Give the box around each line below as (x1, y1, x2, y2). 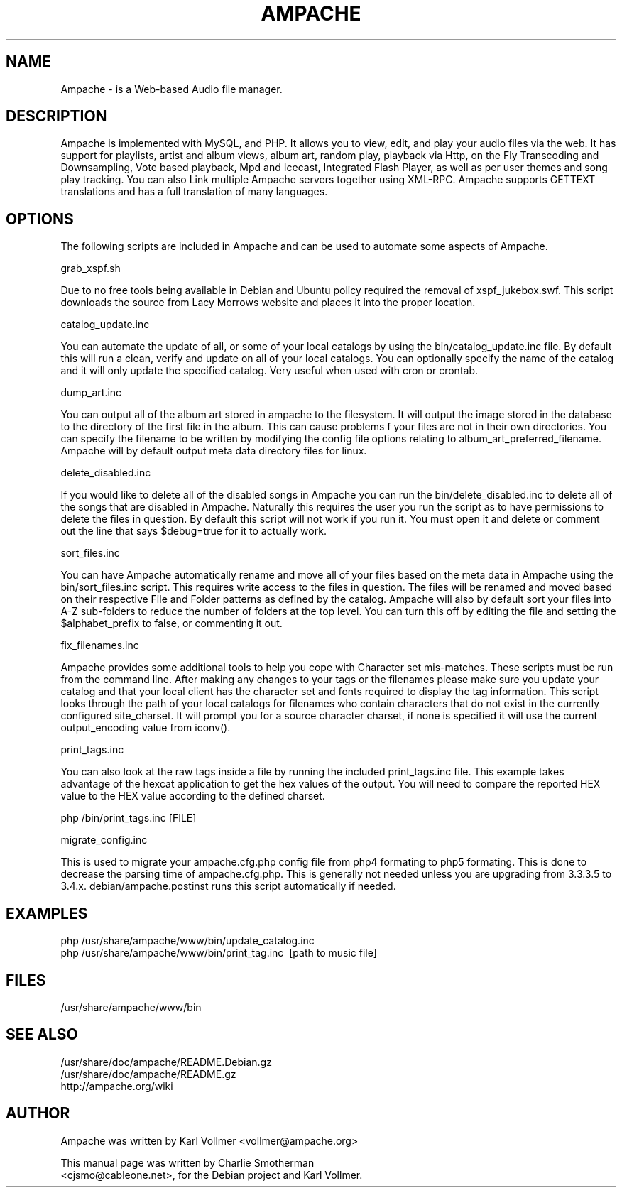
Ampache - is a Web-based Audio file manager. (60, 82, 283, 95)
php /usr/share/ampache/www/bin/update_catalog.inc (60, 935, 315, 947)
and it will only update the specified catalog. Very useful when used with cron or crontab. (60, 364, 479, 377)
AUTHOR (6, 1104, 70, 1123)
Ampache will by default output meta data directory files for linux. (60, 445, 367, 457)
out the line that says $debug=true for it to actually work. (60, 525, 327, 538)
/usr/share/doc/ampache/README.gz (60, 1067, 236, 1080)
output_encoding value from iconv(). (60, 721, 231, 734)
